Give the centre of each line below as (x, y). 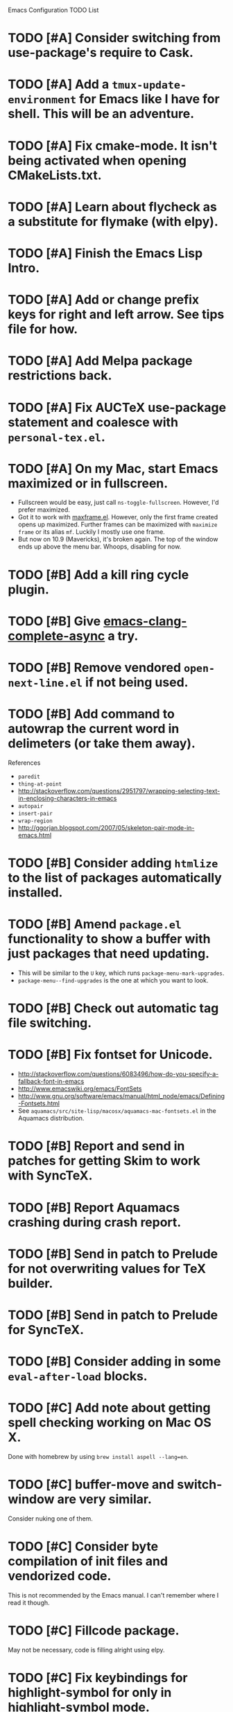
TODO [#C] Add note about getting (109, 1408)
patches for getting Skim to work (104, 1161)
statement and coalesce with (93, 422)
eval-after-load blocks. (78, 1376)
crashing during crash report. (95, 1222)
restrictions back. (60, 375)
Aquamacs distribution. (51, 1118)
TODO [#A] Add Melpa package (100, 361)
